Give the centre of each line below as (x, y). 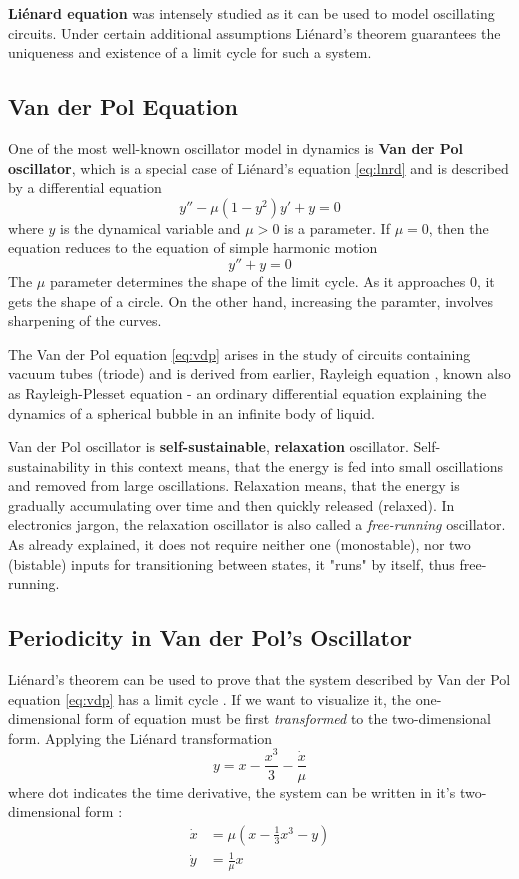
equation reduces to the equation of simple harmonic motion (193, 247)
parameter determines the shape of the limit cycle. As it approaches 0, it (272, 280)
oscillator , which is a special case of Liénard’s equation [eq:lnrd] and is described (258, 167)
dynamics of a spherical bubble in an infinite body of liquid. (191, 412)
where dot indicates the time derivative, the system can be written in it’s (232, 791)
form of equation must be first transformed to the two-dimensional (288, 718)
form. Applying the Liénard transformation (140, 737)
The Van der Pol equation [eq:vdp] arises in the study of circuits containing (239, 353)
